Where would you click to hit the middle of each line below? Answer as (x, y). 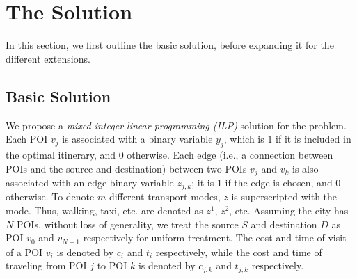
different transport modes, (165, 197)
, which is (244, 139)
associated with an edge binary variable (90, 182)
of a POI (24, 252)
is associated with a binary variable (137, 139)
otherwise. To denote (50, 197)
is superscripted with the (284, 197)
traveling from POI (46, 265)
